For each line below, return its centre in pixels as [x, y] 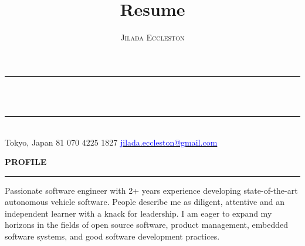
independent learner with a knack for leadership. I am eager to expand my [138, 213]
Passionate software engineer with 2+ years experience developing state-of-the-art [151, 190]
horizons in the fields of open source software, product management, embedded [147, 225]
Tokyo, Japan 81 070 [42, 142]
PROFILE [26, 162]
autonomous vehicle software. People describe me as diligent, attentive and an [145, 202]
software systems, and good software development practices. [112, 236]
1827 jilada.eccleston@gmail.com [159, 142]
